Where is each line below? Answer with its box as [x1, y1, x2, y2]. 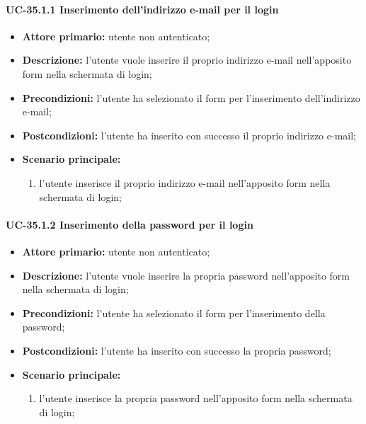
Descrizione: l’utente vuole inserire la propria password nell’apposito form [22, 268, 350, 282]
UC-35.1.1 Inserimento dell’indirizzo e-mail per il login [6, 1, 279, 16]
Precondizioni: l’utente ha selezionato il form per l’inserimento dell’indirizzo [22, 90, 360, 105]
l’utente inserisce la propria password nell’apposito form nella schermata [39, 391, 353, 406]
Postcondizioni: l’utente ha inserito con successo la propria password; [22, 343, 331, 357]
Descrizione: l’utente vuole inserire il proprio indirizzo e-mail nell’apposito [22, 52, 352, 67]
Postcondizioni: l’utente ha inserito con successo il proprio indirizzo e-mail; [22, 127, 356, 142]
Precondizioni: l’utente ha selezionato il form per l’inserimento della [22, 305, 326, 320]
